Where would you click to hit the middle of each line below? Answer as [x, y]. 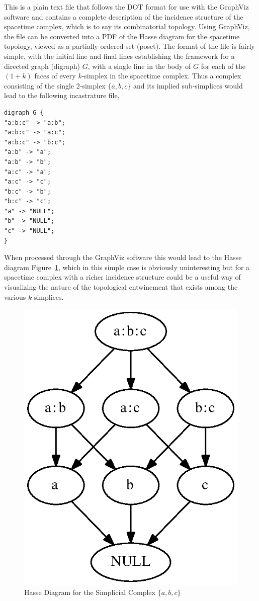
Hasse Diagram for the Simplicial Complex [90, 592]
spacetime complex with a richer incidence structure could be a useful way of [122, 277]
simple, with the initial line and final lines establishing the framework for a [119, 56]
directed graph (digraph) [42, 66]
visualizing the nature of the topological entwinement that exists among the [121, 287]
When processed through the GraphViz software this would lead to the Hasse [123, 257]
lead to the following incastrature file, [62, 95]
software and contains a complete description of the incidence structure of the [124, 16]
